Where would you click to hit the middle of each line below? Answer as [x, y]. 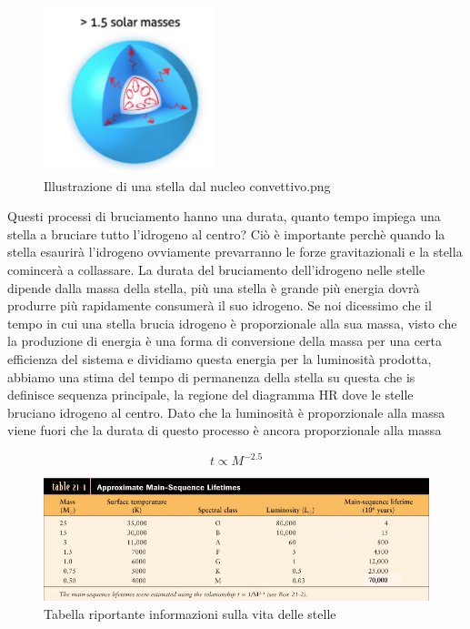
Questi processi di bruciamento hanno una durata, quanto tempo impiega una [224, 216]
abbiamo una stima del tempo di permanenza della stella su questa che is [211, 376]
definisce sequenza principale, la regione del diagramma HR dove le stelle [210, 395]
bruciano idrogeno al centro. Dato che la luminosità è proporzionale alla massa [226, 412]
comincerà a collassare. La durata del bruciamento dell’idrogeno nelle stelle [216, 269]
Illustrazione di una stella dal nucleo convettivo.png [187, 185]
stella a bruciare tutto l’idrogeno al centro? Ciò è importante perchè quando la [226, 233]
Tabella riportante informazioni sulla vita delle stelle [190, 613]
